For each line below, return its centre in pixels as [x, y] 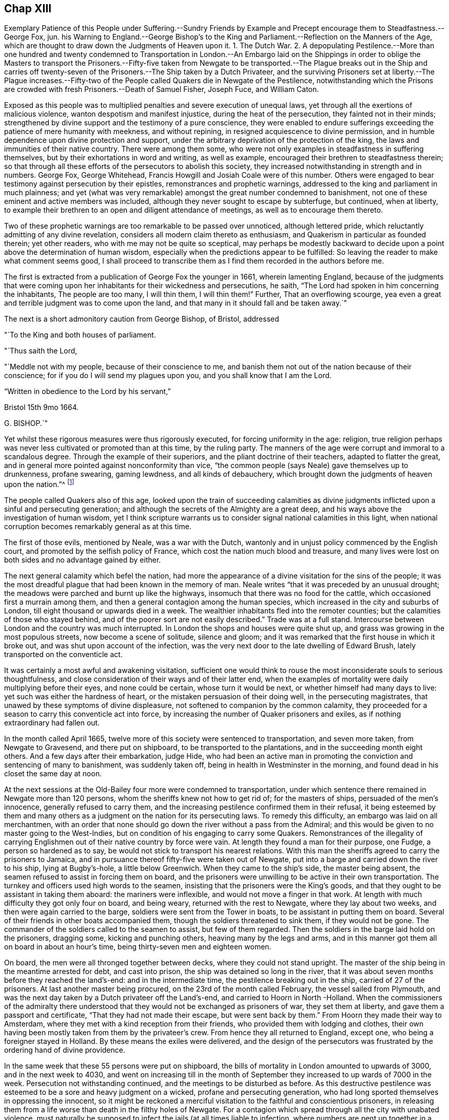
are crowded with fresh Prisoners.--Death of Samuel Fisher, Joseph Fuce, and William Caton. [162, 89]
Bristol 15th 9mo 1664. [42, 407]
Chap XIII [28, 8]
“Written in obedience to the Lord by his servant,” [87, 391]
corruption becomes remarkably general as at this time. [98, 527]
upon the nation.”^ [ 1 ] [39, 484]
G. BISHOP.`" [26, 423]
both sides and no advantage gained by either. [83, 560]
